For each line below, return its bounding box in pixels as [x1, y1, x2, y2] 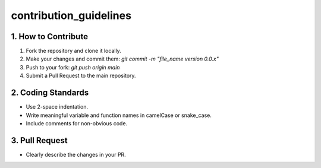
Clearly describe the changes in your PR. [26, 151, 126, 158]
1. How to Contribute [11, 31, 89, 42]
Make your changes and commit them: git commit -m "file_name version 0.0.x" [26, 55, 219, 62]
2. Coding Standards [11, 88, 89, 98]
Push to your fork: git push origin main [26, 64, 120, 71]
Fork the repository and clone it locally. [26, 47, 121, 55]
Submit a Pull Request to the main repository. [26, 72, 136, 80]
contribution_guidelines [11, 9, 132, 22]
